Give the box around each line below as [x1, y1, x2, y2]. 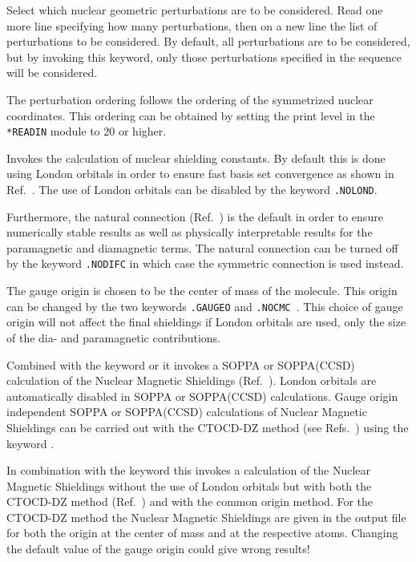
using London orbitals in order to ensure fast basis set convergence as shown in [6, 165, 394, 182]
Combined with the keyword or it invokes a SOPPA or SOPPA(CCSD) [6, 356, 355, 373]
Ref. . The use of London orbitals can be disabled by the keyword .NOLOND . [6, 181, 378, 197]
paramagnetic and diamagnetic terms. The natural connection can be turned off [6, 239, 398, 256]
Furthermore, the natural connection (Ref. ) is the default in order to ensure [6, 208, 383, 224]
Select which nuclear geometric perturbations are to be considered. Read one [6, 2, 383, 18]
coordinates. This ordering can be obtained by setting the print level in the [6, 107, 375, 123]
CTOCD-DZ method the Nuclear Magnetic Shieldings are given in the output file [6, 508, 406, 525]
